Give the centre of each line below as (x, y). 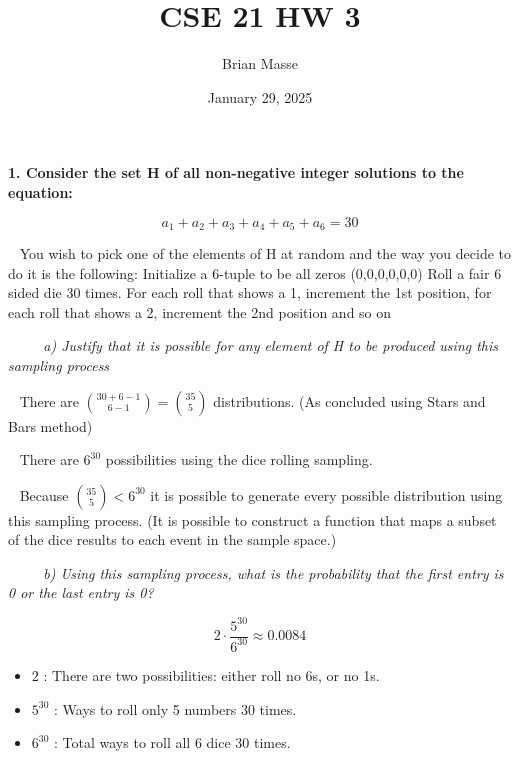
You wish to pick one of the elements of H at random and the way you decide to (265, 252)
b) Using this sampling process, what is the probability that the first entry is (273, 572)
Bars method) (50, 425)
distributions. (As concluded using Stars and (349, 400)
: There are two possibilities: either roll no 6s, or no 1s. (211, 674)
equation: (40, 191)
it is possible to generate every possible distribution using (326, 494)
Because (44, 494)
